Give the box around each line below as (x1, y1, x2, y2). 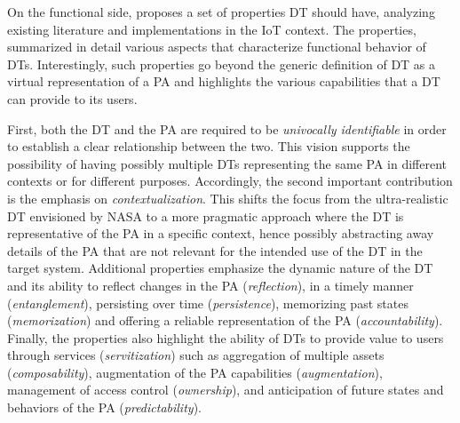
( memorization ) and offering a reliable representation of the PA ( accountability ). (7, 311, 443, 330)
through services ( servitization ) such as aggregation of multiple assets (7, 346, 385, 364)
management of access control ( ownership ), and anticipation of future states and (7, 380, 444, 399)
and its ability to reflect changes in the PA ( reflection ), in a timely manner (7, 275, 414, 294)
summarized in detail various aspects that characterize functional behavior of (7, 37, 426, 56)
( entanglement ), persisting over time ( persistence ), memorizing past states (7, 293, 408, 312)
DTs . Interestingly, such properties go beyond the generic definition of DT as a (7, 54, 436, 73)
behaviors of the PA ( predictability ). (7, 398, 202, 417)
